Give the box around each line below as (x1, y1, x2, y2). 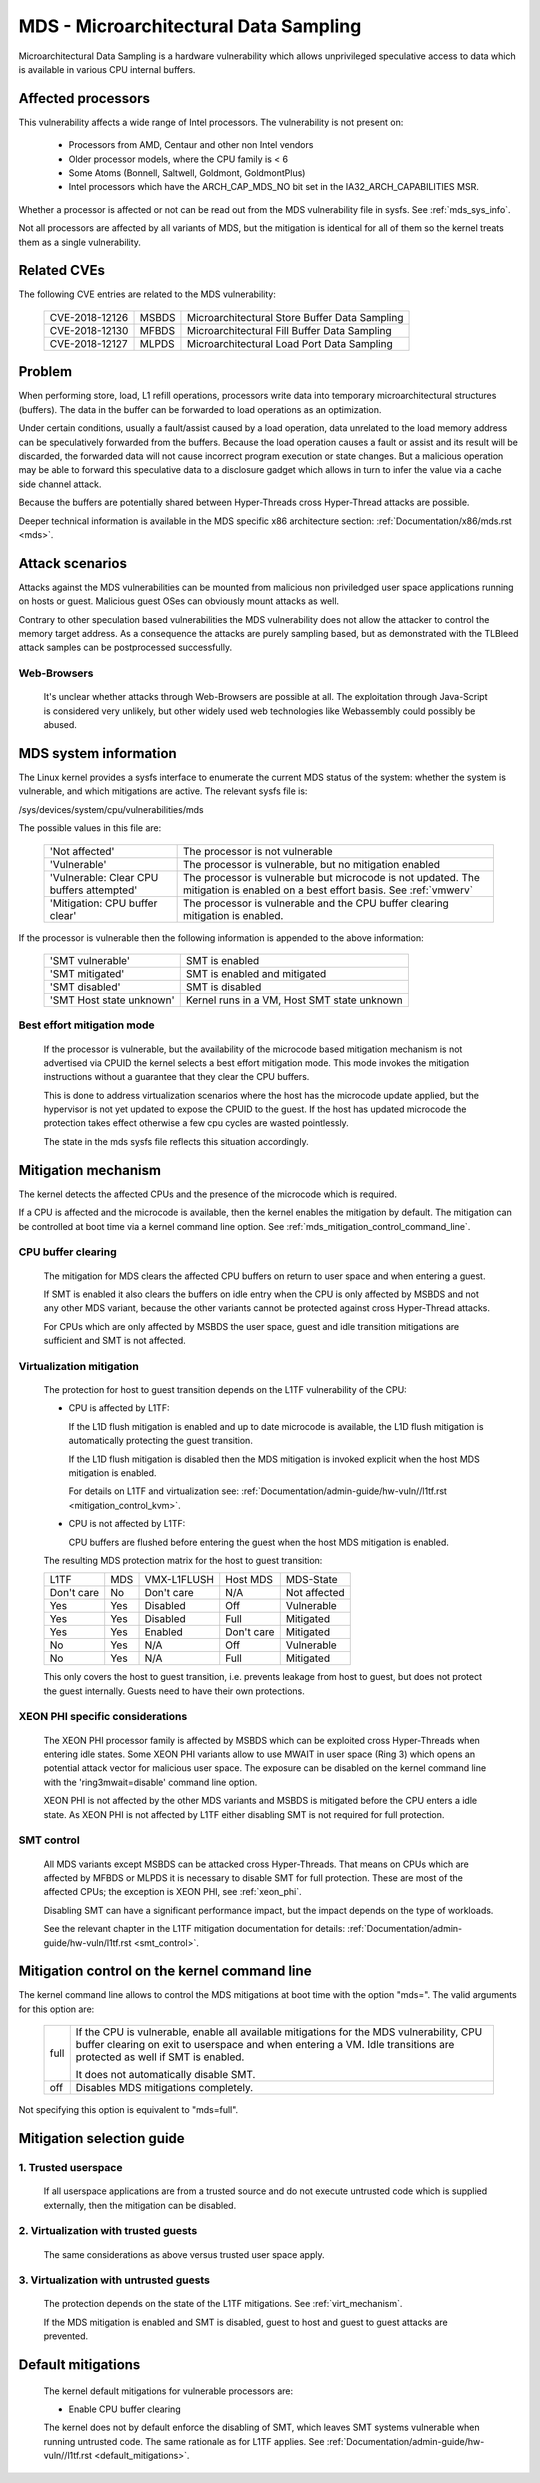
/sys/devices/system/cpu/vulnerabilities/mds (18, 803, 204, 815)
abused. (43, 719, 77, 731)
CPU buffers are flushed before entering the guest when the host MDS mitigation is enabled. (68, 1536, 449, 1548)
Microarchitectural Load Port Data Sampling (186, 336, 394, 350)
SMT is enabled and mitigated (185, 966, 327, 980)
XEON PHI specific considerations (18, 1710, 188, 1724)
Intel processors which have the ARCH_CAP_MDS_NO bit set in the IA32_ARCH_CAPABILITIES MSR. (68, 181, 479, 193)
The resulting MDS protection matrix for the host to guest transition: (43, 1554, 323, 1566)
